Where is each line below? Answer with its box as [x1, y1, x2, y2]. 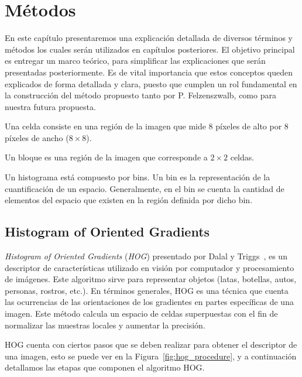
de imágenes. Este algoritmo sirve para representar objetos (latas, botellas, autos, [5, 273, 297, 285]
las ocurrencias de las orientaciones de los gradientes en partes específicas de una [5, 296, 294, 308]
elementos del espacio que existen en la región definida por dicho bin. [5, 194, 253, 206]
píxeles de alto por [215, 120, 282, 132]
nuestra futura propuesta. [5, 100, 96, 112]
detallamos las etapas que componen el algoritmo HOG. [5, 361, 205, 373]
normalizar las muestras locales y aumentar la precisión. [5, 318, 205, 331]
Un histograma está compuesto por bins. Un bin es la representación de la [5, 171, 270, 183]
